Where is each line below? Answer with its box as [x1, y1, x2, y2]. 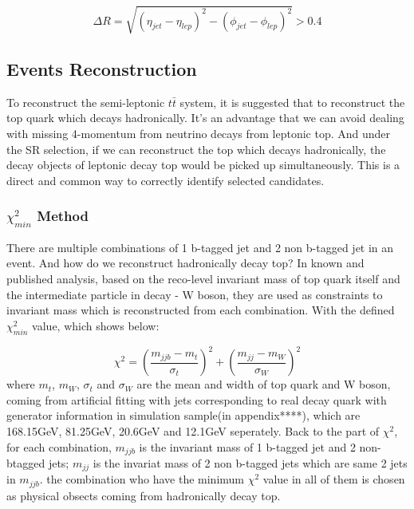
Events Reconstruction [6, 56, 197, 81]
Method [37, 206, 89, 226]
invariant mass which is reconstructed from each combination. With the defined [6, 302, 395, 318]
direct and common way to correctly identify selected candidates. [6, 172, 325, 188]
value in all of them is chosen [262, 471, 405, 487]
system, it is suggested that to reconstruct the [179, 93, 405, 110]
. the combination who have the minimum [39, 471, 244, 487]
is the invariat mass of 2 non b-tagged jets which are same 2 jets [93, 454, 408, 471]
